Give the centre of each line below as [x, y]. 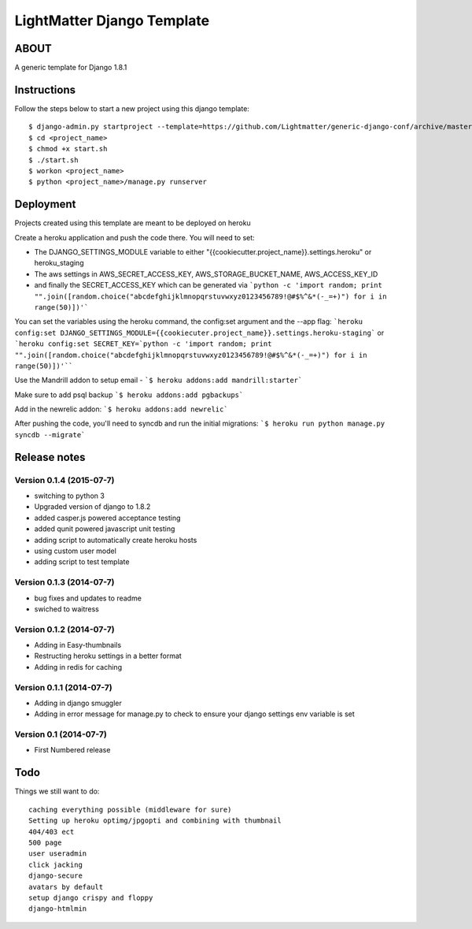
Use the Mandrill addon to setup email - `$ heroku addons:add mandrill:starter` [159, 380]
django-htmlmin [58, 909]
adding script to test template [82, 562]
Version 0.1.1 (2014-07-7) [64, 687]
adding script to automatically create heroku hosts [116, 540]
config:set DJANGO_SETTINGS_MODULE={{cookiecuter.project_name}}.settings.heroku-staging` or [199, 333]
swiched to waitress [67, 609]
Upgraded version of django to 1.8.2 [92, 507]
